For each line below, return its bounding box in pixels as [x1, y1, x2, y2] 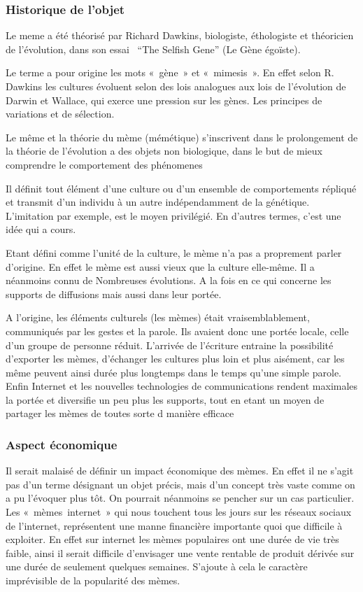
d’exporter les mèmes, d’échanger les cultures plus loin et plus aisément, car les [6, 351, 345, 366]
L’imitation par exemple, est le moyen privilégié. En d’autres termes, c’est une [6, 208, 341, 223]
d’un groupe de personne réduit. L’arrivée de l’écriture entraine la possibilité [6, 337, 334, 352]
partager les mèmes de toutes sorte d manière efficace [6, 406, 234, 421]
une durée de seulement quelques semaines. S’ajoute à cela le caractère [6, 559, 308, 574]
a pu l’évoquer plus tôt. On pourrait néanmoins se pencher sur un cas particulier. [6, 491, 355, 505]
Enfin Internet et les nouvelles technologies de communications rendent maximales [6, 379, 358, 393]
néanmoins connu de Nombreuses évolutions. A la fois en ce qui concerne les [6, 273, 332, 288]
